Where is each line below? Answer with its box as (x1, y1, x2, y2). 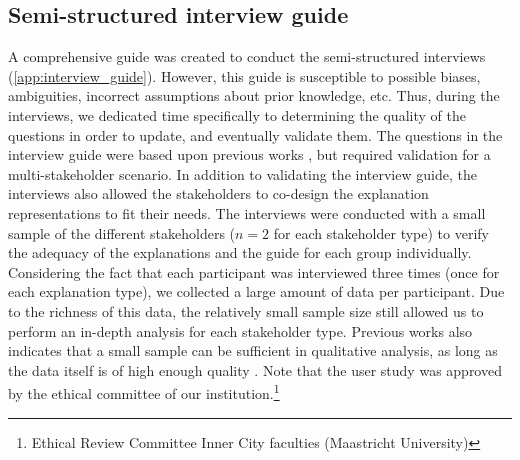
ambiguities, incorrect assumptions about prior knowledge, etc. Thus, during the (8, 85, 500, 106)
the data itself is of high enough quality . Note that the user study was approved (8, 359, 502, 380)
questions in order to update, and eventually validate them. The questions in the (8, 124, 503, 145)
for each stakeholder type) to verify (273, 222, 489, 243)
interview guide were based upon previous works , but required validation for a (8, 144, 491, 165)
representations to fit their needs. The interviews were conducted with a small (8, 202, 486, 223)
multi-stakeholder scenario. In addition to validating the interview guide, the (8, 163, 477, 184)
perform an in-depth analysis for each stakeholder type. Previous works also (8, 320, 473, 341)
